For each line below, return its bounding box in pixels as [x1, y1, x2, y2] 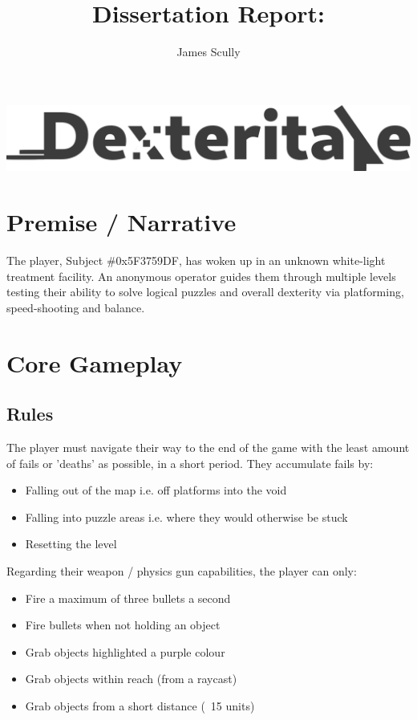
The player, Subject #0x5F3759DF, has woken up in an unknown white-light [6, 252, 386, 269]
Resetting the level [25, 535, 117, 552]
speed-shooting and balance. [6, 299, 145, 315]
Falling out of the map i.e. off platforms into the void [25, 482, 287, 498]
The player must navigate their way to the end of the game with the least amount [6, 439, 410, 456]
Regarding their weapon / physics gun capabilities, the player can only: [6, 563, 357, 580]
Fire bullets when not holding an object [25, 616, 221, 633]
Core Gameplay [6, 346, 183, 379]
